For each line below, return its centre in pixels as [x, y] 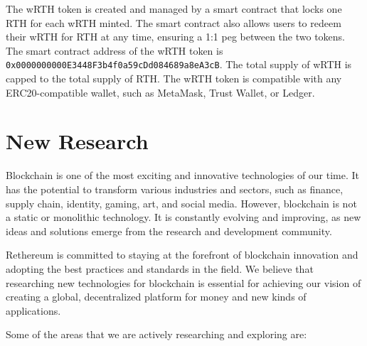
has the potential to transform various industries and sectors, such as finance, [175, 189]
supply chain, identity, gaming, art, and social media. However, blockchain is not [181, 203]
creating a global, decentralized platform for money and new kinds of [156, 297]
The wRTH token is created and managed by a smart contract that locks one [174, 9]
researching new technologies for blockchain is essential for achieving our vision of [183, 282]
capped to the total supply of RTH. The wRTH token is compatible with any [174, 79]
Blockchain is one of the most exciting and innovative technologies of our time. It [183, 175]
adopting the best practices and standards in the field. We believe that [160, 268]
